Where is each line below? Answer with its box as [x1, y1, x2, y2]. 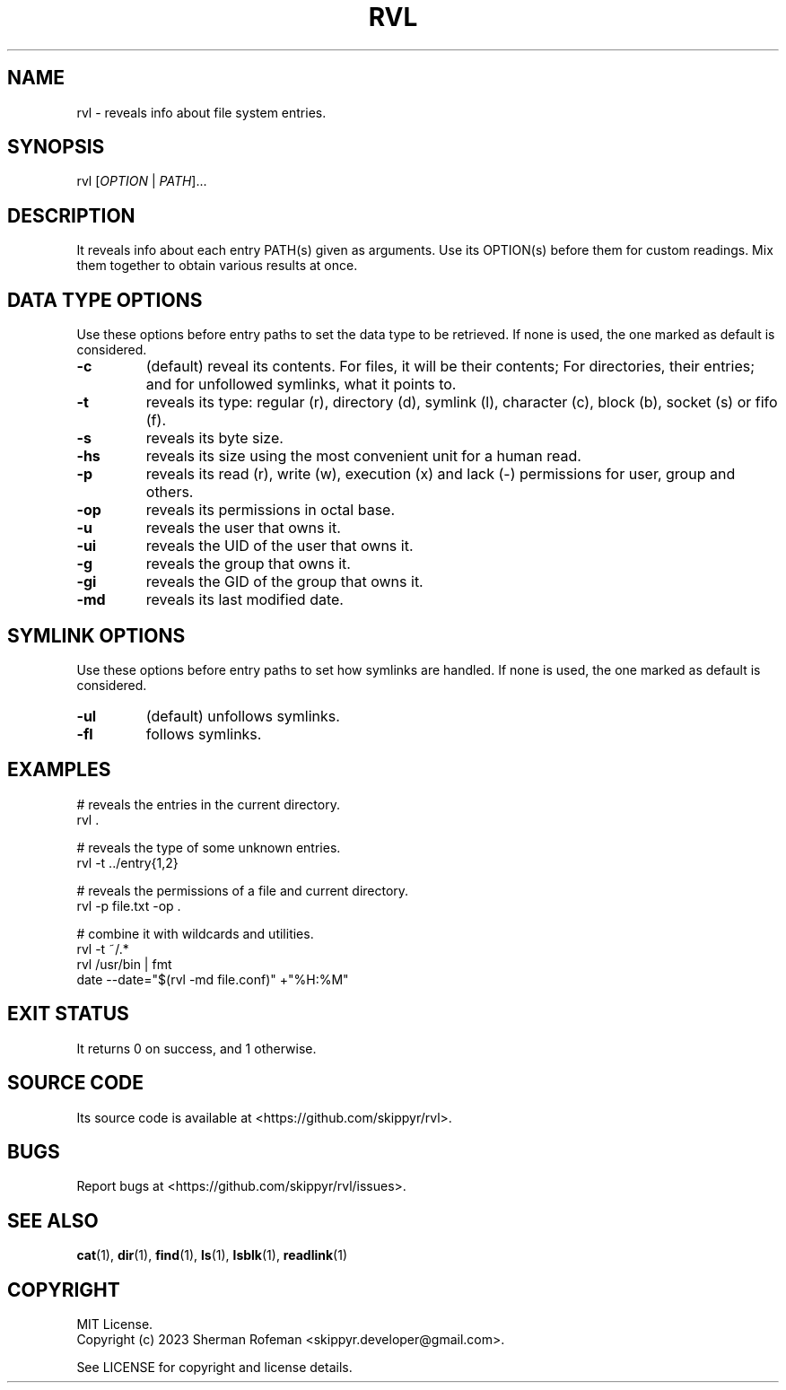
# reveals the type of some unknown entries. [76, 839, 341, 855]
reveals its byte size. [145, 429, 284, 448]
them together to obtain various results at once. [76, 258, 358, 274]
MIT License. [76, 1316, 153, 1333]
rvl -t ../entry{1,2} [76, 854, 179, 870]
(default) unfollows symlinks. [145, 706, 340, 725]
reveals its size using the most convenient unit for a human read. [145, 447, 581, 466]
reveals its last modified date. [145, 590, 344, 609]
